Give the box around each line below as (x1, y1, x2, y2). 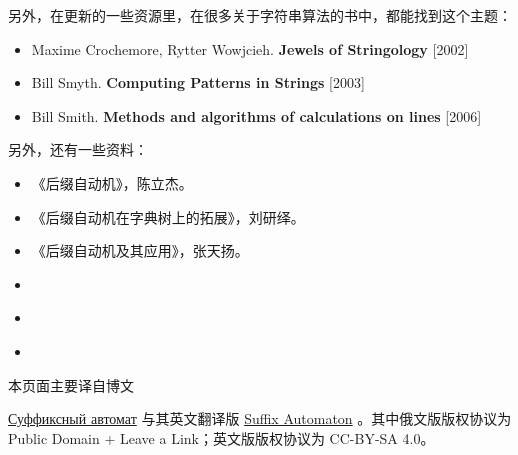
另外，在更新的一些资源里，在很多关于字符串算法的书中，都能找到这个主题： (8, 5, 512, 25)
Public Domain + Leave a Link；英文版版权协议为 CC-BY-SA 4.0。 (8, 427, 435, 448)
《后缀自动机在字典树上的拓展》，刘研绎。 (31, 206, 305, 227)
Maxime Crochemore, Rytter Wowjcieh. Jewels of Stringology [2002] (31, 38, 469, 59)
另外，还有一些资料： (8, 139, 148, 160)
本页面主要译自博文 (8, 374, 134, 395)
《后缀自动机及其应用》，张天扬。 (31, 240, 249, 261)
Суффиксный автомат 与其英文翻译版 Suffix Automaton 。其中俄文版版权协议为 (8, 408, 512, 429)
